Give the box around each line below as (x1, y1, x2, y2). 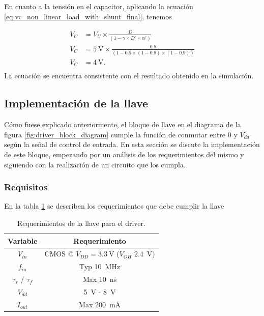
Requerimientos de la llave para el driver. (17, 218, 145, 228)
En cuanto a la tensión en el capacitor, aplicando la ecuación (4, 1, 193, 11)
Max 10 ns (82, 274, 117, 284)
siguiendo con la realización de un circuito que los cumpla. (4, 159, 186, 169)
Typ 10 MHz (79, 261, 121, 272)
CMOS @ (44, 248, 74, 259)
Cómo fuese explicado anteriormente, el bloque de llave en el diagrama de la (4, 119, 241, 130)
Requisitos (4, 181, 48, 193)
